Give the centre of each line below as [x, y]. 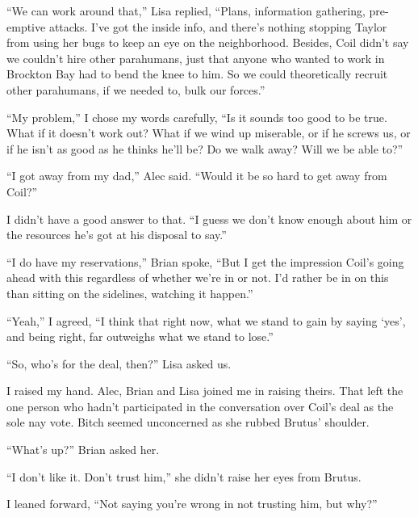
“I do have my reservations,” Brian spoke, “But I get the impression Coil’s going [205, 261]
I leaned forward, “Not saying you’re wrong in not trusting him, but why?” [192, 504]
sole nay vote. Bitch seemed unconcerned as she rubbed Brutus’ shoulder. [188, 422]
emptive [26, 26]
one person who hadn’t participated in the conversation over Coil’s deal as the [200, 406]
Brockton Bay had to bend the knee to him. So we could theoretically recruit [197, 74]
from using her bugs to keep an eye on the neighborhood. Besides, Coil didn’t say [208, 42]
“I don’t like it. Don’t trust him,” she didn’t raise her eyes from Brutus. [184, 476]
